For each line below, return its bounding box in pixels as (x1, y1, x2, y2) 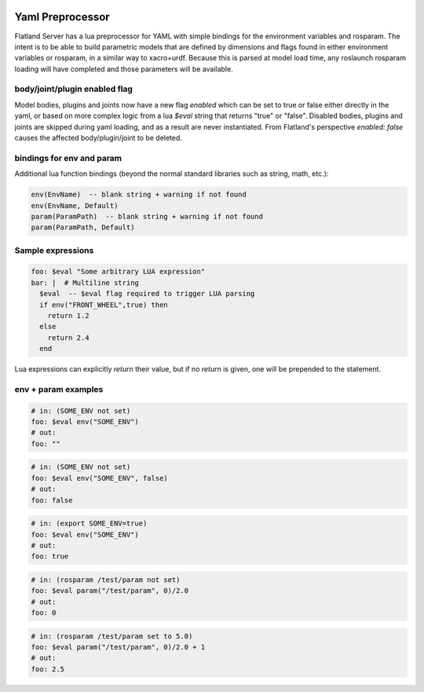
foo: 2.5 (31, 665, 65, 673)
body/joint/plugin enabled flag (14, 83, 133, 94)
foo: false (31, 496, 73, 504)
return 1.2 (47, 311, 90, 320)
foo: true (31, 552, 69, 561)
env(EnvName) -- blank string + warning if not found (31, 190, 247, 200)
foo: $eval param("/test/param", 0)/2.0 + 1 (31, 643, 206, 652)
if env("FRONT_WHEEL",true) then (39, 300, 168, 309)
